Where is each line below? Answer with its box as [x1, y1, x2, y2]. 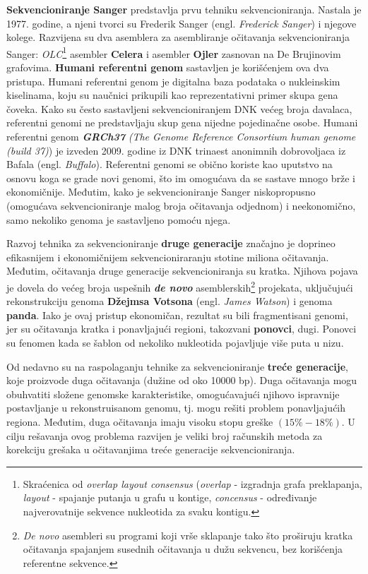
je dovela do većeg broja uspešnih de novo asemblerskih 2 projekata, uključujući [6, 277, 353, 294]
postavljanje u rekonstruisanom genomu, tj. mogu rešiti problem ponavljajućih [6, 400, 346, 415]
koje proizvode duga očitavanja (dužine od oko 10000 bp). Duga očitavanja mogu [6, 373, 357, 388]
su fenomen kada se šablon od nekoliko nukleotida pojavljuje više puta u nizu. [6, 335, 344, 349]
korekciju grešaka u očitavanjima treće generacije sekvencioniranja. [6, 442, 295, 457]
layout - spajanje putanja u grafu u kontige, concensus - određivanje [23, 490, 317, 505]
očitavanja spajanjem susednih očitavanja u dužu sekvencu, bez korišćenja [23, 542, 343, 556]
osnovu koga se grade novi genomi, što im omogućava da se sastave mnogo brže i [6, 170, 355, 185]
